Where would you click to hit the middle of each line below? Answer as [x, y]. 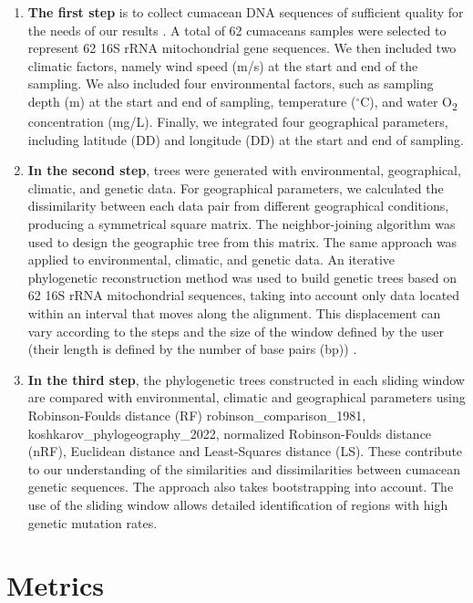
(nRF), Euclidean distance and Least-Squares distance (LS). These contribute [245, 451]
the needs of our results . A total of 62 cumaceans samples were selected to [237, 30]
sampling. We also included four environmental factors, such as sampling [231, 83]
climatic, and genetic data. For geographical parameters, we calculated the [236, 187]
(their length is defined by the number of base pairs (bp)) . [192, 349]
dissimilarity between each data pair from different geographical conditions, [238, 206]
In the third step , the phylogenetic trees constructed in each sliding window [246, 379]
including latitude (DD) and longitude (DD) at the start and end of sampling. [246, 139]
